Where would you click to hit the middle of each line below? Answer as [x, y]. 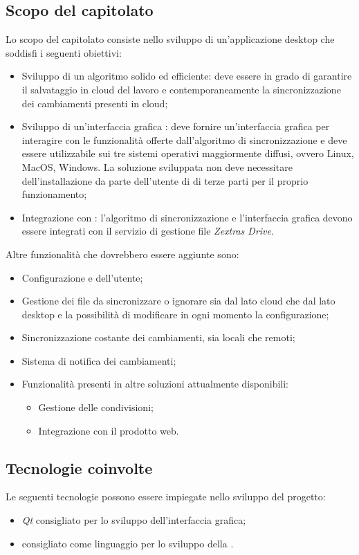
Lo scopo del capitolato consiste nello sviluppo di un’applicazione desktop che [170, 39]
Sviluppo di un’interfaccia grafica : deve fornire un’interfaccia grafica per [176, 126]
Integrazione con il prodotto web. [109, 430]
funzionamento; [54, 194]
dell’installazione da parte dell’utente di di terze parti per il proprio [165, 180]
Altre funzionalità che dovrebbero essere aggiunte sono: [122, 254]
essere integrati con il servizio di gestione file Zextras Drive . [148, 231]
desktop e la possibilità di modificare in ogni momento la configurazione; [175, 314]
